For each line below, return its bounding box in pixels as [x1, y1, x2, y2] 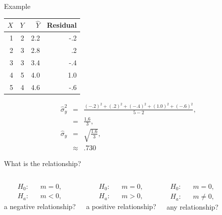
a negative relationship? [4, 201, 76, 211]
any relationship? [166, 202, 219, 212]
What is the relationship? [4, 158, 81, 168]
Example [4, 1, 31, 11]
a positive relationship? [86, 201, 156, 211]
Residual [46, 20, 77, 30]
